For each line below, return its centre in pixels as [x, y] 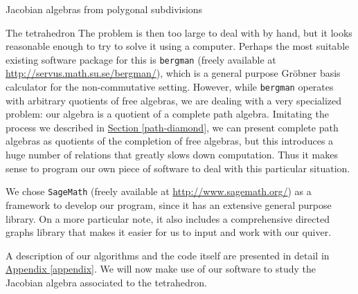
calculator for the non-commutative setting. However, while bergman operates [170, 87]
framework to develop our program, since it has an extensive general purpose [169, 204]
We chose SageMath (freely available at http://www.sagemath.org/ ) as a [159, 191]
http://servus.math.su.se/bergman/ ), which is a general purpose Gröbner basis [173, 73]
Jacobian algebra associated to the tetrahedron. [106, 282]
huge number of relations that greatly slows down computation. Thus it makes [172, 155]
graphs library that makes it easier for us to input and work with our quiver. [169, 232]
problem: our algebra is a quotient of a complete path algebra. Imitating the [167, 114]
